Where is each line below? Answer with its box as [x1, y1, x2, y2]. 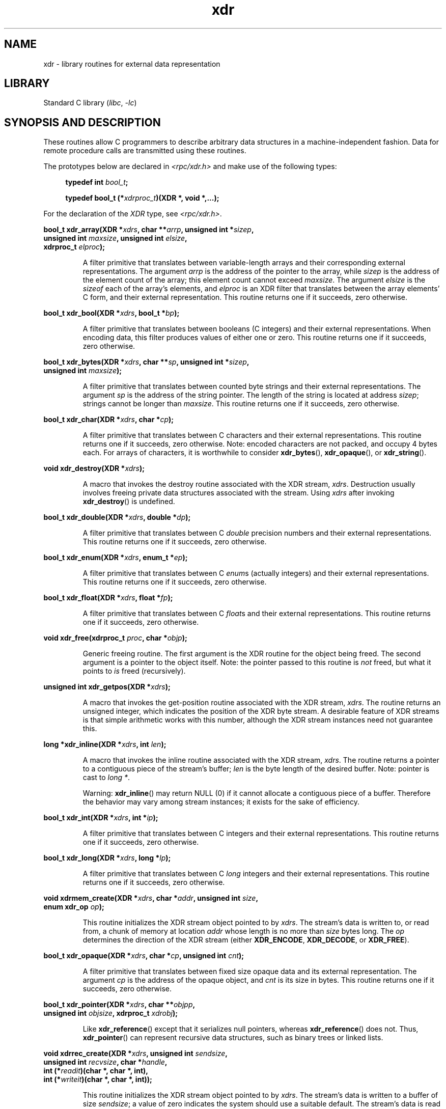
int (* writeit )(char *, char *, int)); [43, 1075, 152, 1084]
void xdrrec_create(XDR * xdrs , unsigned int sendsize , [43, 1049, 228, 1058]
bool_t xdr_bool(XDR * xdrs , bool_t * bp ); [43, 309, 180, 318]
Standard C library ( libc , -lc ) [43, 98, 137, 107]
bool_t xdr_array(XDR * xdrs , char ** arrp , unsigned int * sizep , [43, 225, 254, 234]
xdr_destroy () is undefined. [82, 497, 175, 506]
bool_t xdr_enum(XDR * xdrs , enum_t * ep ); [43, 553, 188, 562]
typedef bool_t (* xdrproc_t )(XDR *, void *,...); [65, 193, 219, 203]
